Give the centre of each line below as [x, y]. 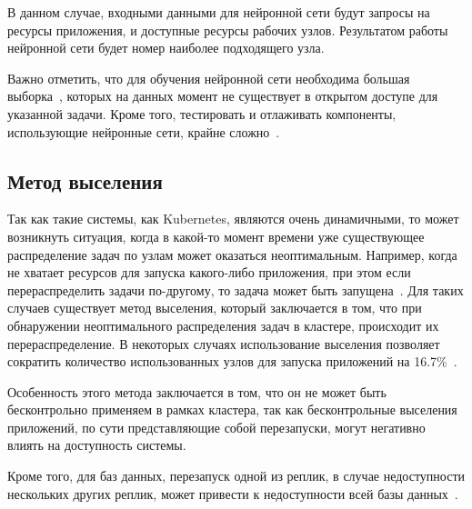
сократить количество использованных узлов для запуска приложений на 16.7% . [232, 361]
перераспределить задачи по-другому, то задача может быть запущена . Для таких [236, 289]
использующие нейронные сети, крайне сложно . [144, 131]
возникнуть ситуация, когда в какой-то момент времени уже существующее [216, 236]
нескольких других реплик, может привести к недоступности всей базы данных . [233, 493]
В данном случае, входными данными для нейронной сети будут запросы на [219, 12]
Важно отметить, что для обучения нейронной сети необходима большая [209, 78]
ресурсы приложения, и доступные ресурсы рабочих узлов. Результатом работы [228, 30]
